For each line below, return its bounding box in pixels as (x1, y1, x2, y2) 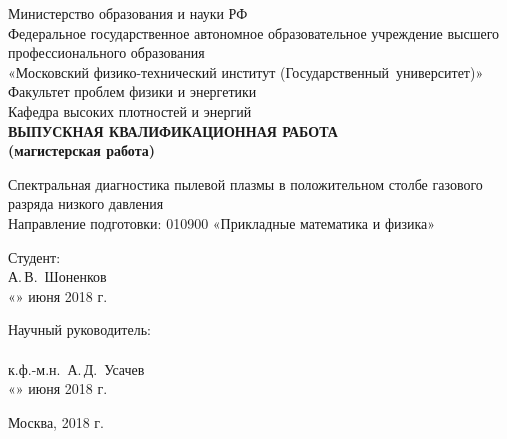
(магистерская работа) (8, 140, 155, 161)
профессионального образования (8, 42, 205, 63)
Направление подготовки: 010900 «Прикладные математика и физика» (8, 212, 436, 233)
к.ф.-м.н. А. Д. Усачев (8, 358, 145, 379)
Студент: (8, 246, 61, 267)
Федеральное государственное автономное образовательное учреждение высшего (8, 22, 500, 43)
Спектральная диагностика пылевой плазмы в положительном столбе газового (8, 173, 483, 194)
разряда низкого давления (8, 193, 164, 214)
